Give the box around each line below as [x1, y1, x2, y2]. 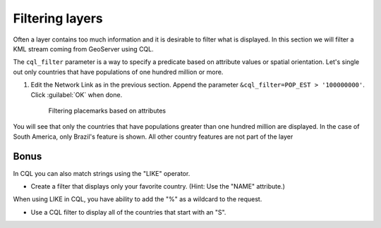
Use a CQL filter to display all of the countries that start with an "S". [30, 208, 226, 216]
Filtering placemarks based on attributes [48, 106, 166, 115]
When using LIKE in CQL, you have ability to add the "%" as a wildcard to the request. [13, 195, 262, 203]
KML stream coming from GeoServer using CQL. [13, 44, 155, 53]
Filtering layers [13, 11, 104, 26]
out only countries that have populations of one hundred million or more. [13, 68, 224, 76]
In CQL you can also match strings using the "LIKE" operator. [13, 169, 190, 177]
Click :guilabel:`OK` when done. [30, 90, 123, 99]
